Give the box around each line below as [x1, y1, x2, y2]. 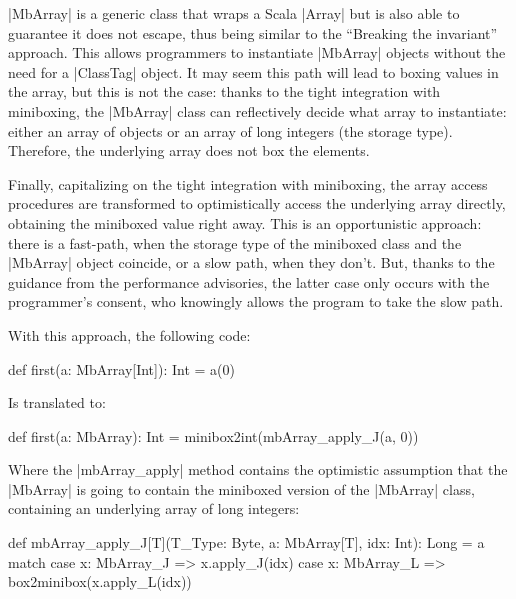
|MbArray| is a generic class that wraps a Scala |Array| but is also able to [8, 3, 460, 23]
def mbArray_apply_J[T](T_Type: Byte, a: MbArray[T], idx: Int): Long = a [8, 532, 485, 553]
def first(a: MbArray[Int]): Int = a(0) [8, 358, 235, 379]
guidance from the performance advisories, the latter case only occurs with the [8, 271, 490, 292]
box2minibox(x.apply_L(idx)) [8, 571, 192, 592]
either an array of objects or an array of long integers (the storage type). [8, 120, 453, 141]
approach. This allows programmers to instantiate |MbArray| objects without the [8, 42, 506, 63]
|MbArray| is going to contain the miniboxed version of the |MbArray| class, [8, 478, 475, 499]
